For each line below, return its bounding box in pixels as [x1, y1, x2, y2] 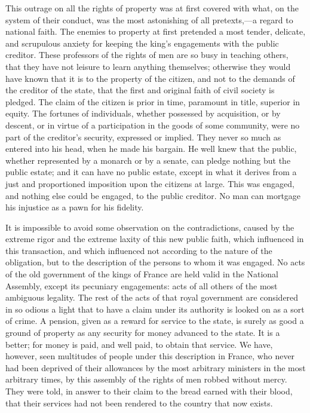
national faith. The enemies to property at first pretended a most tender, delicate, [5, 25, 306, 38]
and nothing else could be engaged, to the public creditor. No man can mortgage [5, 189, 301, 201]
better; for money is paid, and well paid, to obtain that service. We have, [5, 338, 273, 350]
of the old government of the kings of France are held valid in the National [5, 268, 278, 280]
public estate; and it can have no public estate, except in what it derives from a [5, 166, 297, 178]
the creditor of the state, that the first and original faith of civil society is [5, 84, 275, 96]
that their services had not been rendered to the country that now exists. [5, 396, 273, 409]
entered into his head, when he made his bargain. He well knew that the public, [5, 142, 297, 155]
